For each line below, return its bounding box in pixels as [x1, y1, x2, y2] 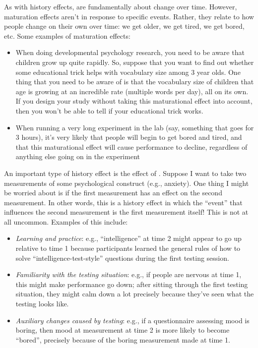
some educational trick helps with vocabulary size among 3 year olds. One [15, 66, 241, 77]
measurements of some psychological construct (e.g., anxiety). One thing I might [4, 177, 249, 188]
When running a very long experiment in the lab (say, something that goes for [15, 122, 254, 132]
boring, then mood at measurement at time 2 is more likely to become [15, 325, 230, 335]
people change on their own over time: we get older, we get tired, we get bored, [4, 21, 245, 31]
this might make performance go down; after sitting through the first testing [15, 279, 248, 289]
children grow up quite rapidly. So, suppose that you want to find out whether [15, 57, 254, 67]
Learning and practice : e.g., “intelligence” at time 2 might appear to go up [15, 233, 242, 243]
